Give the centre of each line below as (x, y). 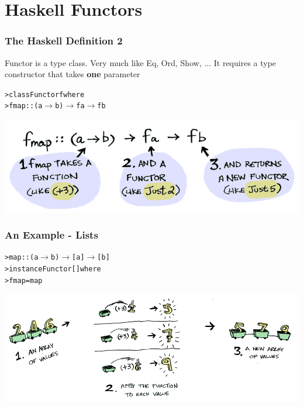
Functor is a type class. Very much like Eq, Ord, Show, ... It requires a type (141, 62)
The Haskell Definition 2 (64, 41)
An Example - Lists (51, 235)
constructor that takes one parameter (72, 74)
